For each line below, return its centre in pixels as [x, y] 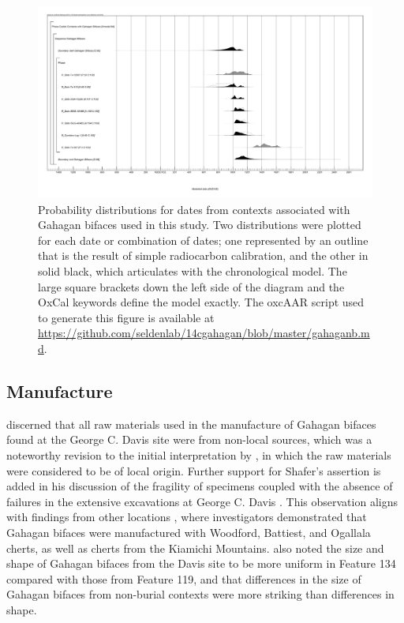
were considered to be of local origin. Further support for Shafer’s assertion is [194, 470]
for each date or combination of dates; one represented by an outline [203, 240]
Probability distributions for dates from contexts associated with [194, 209]
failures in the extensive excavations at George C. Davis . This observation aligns [202, 501]
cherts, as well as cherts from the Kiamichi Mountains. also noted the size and [195, 548]
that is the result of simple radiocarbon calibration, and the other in [203, 255]
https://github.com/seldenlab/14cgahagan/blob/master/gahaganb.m [204, 333]
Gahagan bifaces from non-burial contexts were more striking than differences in [200, 594]
